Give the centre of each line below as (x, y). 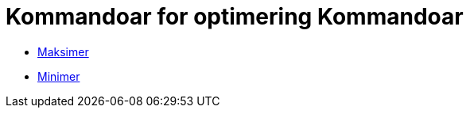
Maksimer (63, 51)
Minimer (59, 76)
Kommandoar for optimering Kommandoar (235, 17)
